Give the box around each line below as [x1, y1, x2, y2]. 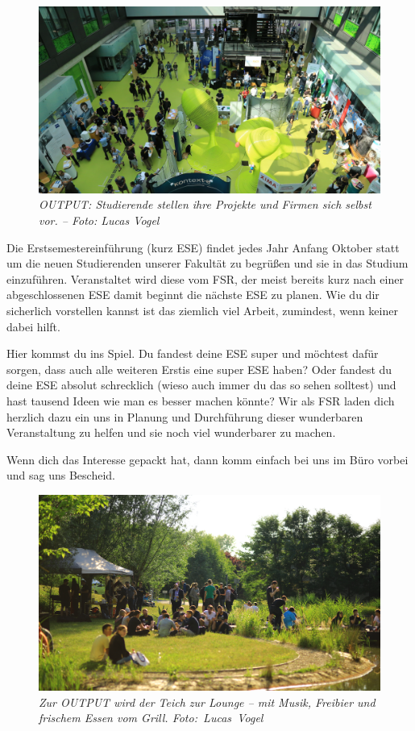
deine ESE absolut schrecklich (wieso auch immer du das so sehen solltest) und [6, 376, 396, 393]
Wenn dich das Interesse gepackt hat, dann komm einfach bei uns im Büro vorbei [6, 451, 409, 467]
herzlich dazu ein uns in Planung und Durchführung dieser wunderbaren [6, 408, 363, 425]
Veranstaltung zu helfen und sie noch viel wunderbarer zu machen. [6, 424, 336, 441]
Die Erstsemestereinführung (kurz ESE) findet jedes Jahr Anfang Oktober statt [6, 239, 400, 255]
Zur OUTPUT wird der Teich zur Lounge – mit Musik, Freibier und [39, 693, 376, 710]
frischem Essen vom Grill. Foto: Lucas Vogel [39, 709, 264, 726]
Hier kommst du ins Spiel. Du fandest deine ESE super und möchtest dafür [6, 345, 379, 362]
